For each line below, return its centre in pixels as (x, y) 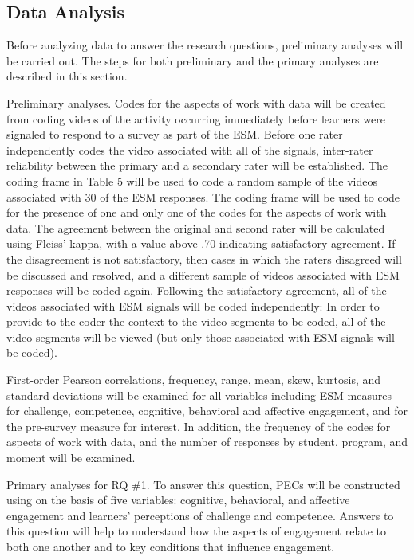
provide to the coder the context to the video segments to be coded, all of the (196, 321)
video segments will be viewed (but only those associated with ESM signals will (201, 337)
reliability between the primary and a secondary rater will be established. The (197, 165)
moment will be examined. (71, 458)
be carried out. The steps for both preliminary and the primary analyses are (193, 60)
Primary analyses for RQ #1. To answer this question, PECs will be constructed (203, 484)
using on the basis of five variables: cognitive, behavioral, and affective (178, 500)
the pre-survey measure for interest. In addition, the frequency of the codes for (199, 426)
